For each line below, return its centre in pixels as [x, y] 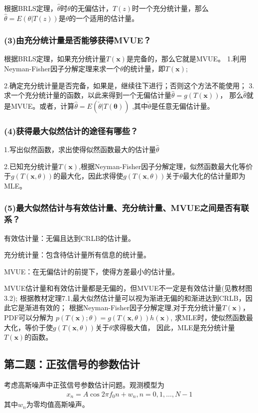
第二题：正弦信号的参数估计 [72, 364]
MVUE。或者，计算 [43, 105]
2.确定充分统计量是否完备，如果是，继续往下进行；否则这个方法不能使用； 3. [129, 85]
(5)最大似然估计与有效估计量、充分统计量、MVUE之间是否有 [123, 208]
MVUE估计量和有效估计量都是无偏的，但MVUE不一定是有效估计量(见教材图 [128, 288]
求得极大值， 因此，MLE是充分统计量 [174, 327]
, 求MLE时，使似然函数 [208, 317]
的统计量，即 [144, 68]
